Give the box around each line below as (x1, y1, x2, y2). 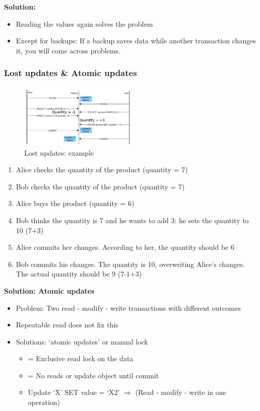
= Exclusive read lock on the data (28, 353, 134, 364)
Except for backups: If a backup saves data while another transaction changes (16, 35, 256, 46)
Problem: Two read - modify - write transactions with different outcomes (16, 302, 241, 313)
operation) (28, 397, 60, 407)
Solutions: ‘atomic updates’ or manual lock (16, 336, 148, 347)
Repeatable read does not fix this (16, 319, 118, 330)
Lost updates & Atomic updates (4, 66, 137, 79)
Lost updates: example (24, 147, 94, 158)
